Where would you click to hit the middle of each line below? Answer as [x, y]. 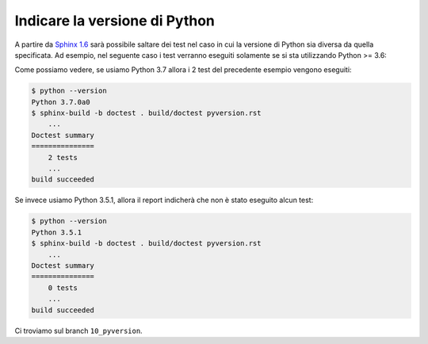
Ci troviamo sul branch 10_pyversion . [78, 331]
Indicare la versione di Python [115, 21]
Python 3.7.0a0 [61, 102]
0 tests [63, 288]
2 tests [63, 157]
